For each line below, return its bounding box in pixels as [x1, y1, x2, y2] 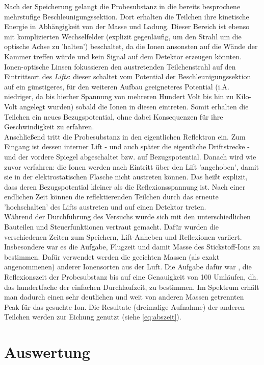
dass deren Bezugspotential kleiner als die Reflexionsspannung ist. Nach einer [4, 181, 246, 192]
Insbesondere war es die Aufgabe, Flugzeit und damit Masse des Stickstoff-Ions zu [4, 241, 260, 252]
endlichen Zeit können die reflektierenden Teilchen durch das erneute [4, 191, 219, 202]
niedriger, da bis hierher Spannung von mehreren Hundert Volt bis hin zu [4, 91, 234, 102]
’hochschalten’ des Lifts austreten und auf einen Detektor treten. [4, 201, 206, 212]
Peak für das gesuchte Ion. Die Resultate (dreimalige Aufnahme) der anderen [4, 301, 245, 312]
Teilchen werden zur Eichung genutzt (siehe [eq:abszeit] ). [4, 311, 181, 322]
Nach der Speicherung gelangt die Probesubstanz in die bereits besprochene [4, 1, 241, 11]
